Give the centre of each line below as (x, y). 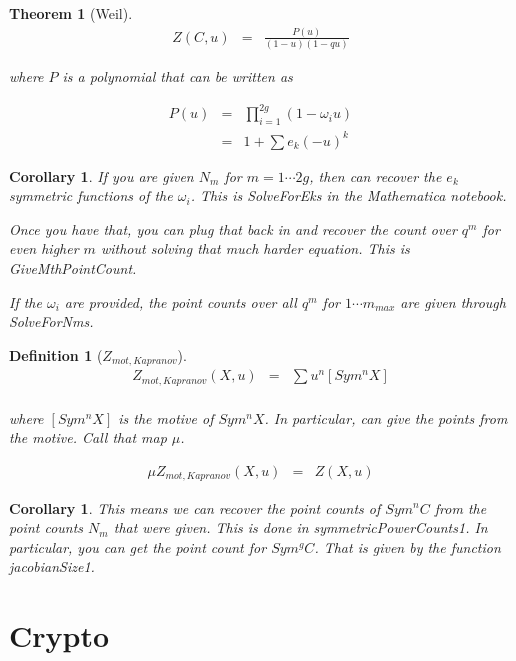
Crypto (59, 635)
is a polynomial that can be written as (177, 76)
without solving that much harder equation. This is (255, 248)
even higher (44, 248)
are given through (453, 301)
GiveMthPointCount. (73, 268)
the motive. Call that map (88, 437)
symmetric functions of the (91, 195)
